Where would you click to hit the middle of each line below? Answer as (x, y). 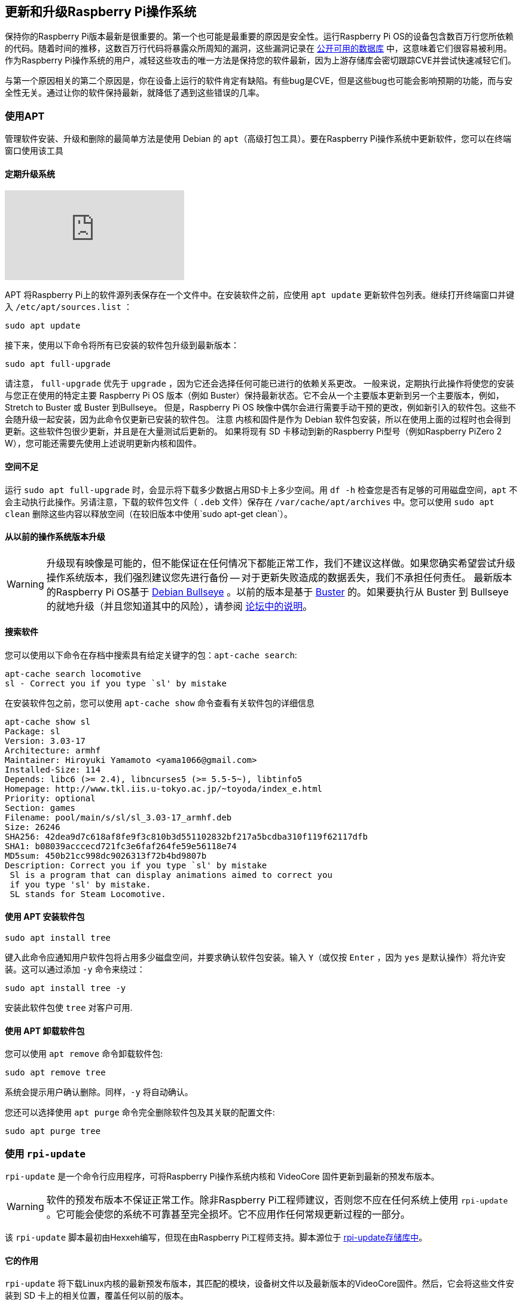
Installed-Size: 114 (53, 770)
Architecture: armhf (53, 751)
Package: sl (33, 732)
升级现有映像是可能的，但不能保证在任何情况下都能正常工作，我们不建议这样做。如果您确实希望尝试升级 (281, 563)
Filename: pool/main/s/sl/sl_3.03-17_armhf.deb (118, 818)
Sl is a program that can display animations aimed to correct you (171, 875)
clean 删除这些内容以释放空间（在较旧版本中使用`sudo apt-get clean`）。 (149, 513)
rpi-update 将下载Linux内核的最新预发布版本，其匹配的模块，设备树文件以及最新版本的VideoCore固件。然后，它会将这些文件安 (260, 1284)
